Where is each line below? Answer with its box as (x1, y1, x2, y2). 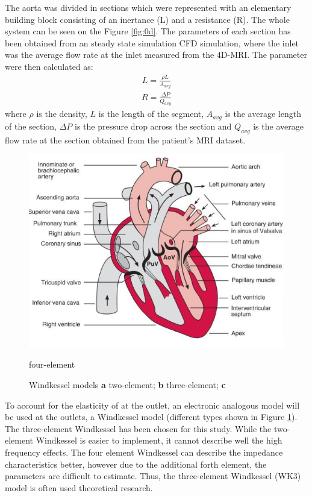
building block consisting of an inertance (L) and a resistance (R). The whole (5, 13, 290, 25)
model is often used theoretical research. (5, 481, 153, 494)
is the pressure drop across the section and (75, 119, 232, 132)
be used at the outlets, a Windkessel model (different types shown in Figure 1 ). (5, 410, 298, 423)
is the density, (36, 107, 87, 120)
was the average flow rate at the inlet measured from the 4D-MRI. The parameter (5, 48, 307, 61)
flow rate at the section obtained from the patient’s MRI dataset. (5, 133, 246, 146)
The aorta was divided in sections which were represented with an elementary (5, 1, 292, 13)
